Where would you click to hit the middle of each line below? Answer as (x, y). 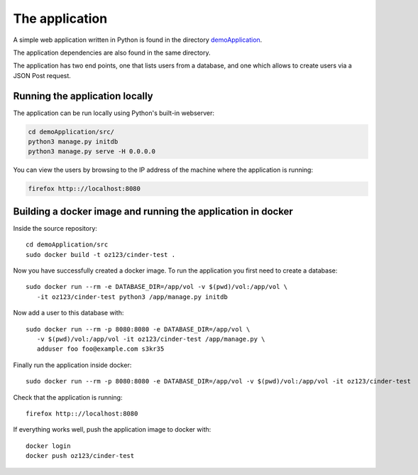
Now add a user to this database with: (68, 313)
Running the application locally (83, 96)
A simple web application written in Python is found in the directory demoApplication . (138, 40)
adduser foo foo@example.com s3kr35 (100, 349)
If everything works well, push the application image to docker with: (112, 430)
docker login (48, 446)
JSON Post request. (42, 75)
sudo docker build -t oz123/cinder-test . (101, 255)
